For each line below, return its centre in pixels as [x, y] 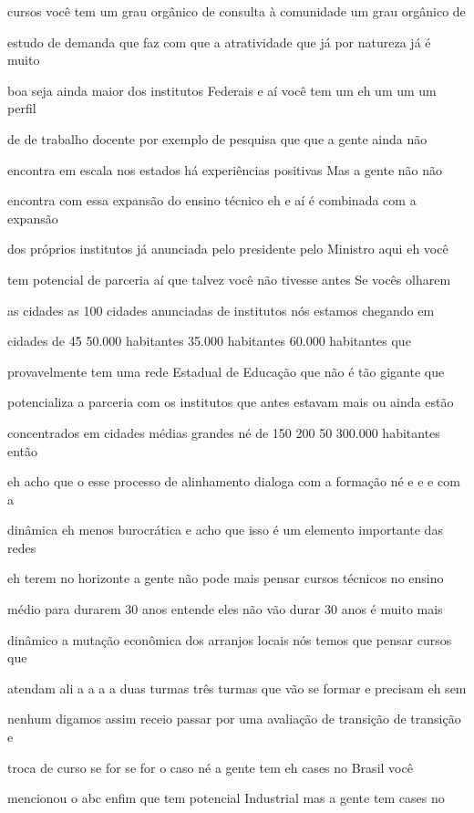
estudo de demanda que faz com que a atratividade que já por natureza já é [219, 42]
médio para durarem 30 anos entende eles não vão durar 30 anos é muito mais [225, 609]
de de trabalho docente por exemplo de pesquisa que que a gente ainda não [217, 138]
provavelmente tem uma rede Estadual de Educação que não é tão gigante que [226, 371]
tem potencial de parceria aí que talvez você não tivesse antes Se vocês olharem [229, 279]
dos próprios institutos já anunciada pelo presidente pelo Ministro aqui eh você [228, 249]
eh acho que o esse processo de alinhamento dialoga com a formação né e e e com [234, 481]
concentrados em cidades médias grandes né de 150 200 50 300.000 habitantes [224, 432]
